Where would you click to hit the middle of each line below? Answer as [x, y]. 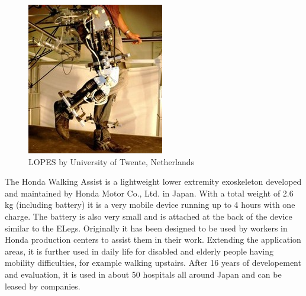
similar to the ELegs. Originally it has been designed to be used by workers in [146, 228]
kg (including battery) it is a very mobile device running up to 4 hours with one [150, 205]
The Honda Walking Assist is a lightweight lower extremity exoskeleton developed [153, 181]
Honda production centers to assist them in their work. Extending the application [153, 239]
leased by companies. [43, 286]
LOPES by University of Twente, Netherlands [112, 161]
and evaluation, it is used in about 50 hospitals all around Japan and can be [143, 274]
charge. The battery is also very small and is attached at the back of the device [149, 216]
